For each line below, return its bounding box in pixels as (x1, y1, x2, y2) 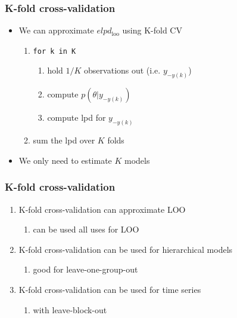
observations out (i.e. (84, 64, 161, 77)
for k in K (33, 47, 76, 56)
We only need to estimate (18, 154, 112, 166)
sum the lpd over (33, 134, 95, 146)
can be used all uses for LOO (33, 223, 139, 236)
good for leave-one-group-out (33, 263, 138, 276)
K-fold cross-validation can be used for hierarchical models (18, 243, 233, 255)
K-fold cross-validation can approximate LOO (18, 203, 186, 215)
